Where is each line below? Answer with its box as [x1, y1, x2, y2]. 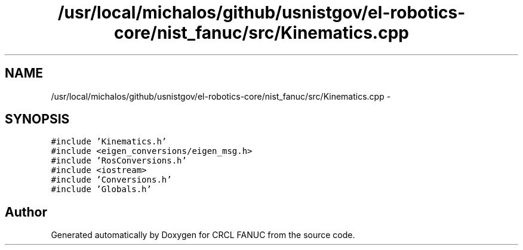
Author [5, 204, 47, 220]
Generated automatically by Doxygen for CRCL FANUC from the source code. [51, 230, 355, 240]
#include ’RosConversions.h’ [51, 156, 187, 166]
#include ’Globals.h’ [51, 184, 152, 195]
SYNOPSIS [5, 112, 70, 127]
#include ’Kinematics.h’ [51, 137, 167, 147]
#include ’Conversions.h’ [51, 175, 172, 185]
